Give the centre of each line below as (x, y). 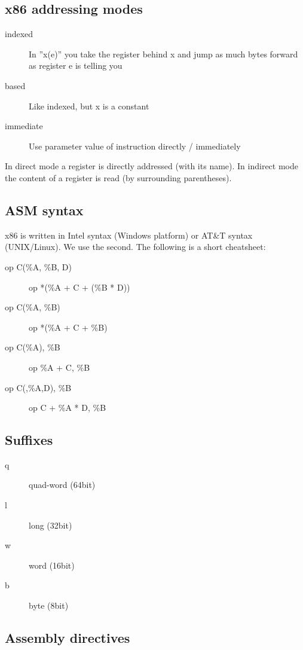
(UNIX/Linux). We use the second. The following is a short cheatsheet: (135, 247)
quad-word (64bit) (62, 485)
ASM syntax (44, 210)
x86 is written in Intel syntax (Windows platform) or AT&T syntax (129, 235)
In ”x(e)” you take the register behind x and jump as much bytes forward (163, 54)
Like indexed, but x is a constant (89, 106)
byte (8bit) (49, 605)
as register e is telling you (76, 65)
